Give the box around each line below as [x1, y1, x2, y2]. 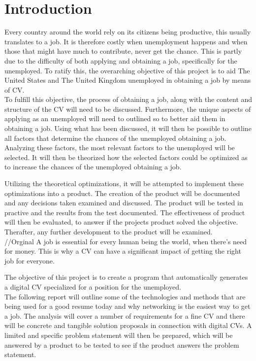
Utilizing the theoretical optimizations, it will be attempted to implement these [4, 178, 244, 189]
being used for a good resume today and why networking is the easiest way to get [4, 301, 251, 311]
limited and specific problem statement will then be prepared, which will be [4, 329, 233, 340]
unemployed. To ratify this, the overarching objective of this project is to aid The [4, 65, 250, 75]
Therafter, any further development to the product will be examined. [4, 227, 213, 236]
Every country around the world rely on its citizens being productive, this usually [4, 27, 251, 37]
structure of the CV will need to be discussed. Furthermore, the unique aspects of [4, 103, 251, 114]
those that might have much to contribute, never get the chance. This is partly [4, 46, 242, 56]
